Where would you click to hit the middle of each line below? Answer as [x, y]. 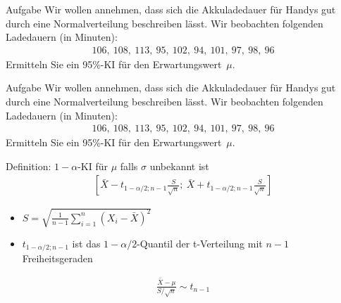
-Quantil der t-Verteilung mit [200, 243]
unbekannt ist [179, 166]
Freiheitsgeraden [57, 258]
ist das [86, 243]
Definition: [29, 166]
